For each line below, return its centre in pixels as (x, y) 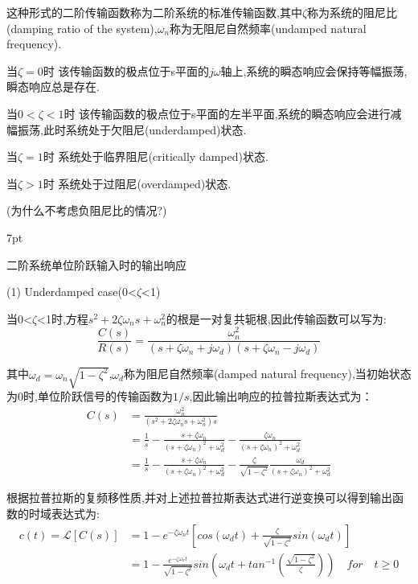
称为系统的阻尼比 (352, 12)
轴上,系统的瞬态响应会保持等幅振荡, (314, 70)
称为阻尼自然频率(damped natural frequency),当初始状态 (267, 374)
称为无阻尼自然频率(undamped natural (268, 28)
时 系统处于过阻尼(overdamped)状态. (137, 183)
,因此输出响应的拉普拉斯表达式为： (281, 396)
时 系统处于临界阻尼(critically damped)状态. (156, 156)
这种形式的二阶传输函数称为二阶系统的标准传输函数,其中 (154, 12)
